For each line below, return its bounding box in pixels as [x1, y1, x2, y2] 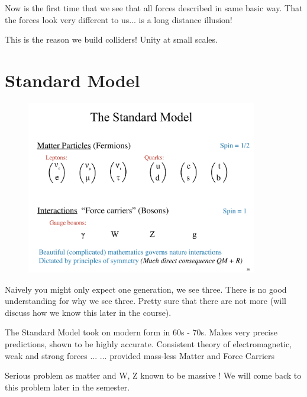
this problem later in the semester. [5, 380, 130, 393]
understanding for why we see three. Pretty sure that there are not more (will [5, 294, 286, 307]
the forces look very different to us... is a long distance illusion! [5, 13, 232, 25]
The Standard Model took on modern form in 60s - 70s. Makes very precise [5, 326, 277, 338]
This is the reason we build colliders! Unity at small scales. [5, 33, 218, 46]
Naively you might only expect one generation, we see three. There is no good [5, 283, 287, 295]
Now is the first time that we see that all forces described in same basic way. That [5, 2, 303, 14]
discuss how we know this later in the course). [5, 306, 172, 318]
